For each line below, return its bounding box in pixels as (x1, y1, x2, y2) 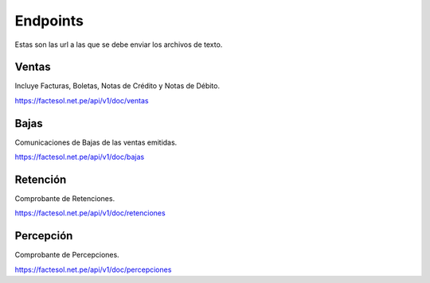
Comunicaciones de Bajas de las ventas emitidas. (14, 138, 178, 147)
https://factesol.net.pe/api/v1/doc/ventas (14, 95, 149, 105)
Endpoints (14, 12, 84, 29)
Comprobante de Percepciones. (14, 250, 119, 260)
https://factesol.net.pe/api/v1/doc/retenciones (14, 208, 166, 218)
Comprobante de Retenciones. (14, 194, 115, 204)
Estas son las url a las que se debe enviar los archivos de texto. (14, 40, 223, 49)
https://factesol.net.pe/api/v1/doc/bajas (14, 152, 145, 162)
